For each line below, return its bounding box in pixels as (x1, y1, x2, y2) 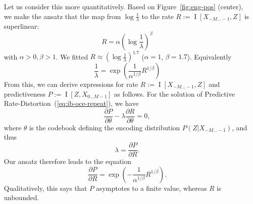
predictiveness (4, 88, 46, 99)
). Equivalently (187, 51, 231, 61)
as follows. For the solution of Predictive (114, 88, 235, 99)
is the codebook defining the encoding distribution (29, 122, 180, 132)
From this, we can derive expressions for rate (4, 79, 138, 89)
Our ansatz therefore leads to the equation (4, 156, 132, 166)
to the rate (141, 11, 174, 21)
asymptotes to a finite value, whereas (96, 183, 207, 193)
